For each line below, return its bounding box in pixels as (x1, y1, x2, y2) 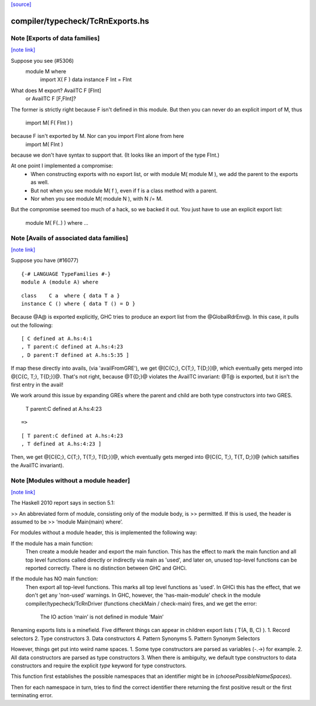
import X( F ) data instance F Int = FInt (40, 76, 132, 83)
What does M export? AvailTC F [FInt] (11, 87, 102, 94)
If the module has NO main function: (11, 575, 98, 582)
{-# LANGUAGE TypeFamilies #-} (21, 271, 111, 277)
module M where (25, 67, 67, 75)
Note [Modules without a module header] (11, 476, 130, 484)
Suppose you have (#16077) (11, 257, 79, 264)
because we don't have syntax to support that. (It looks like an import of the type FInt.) (11, 151, 219, 158)
